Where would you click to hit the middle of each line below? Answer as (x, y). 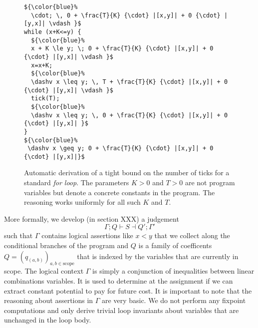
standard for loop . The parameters (77, 182)
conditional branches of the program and (66, 245)
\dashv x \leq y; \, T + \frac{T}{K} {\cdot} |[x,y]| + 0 (129, 82)
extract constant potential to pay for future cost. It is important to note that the (128, 290)
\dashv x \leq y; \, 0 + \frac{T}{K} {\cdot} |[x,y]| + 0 (129, 115)
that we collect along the (192, 235)
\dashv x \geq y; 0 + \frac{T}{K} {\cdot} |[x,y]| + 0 (121, 149)
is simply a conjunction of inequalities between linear (173, 271)
